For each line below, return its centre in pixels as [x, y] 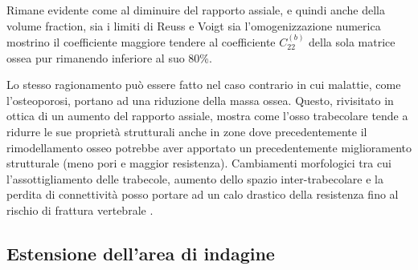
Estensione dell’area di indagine [141, 253]
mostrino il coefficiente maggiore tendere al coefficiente [141, 42]
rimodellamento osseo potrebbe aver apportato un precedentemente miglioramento [209, 147]
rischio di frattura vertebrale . [80, 210]
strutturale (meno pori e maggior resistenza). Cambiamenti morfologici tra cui [199, 163]
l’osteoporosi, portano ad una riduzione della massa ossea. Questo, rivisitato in [200, 100]
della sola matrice [352, 42]
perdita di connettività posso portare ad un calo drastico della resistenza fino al [203, 194]
